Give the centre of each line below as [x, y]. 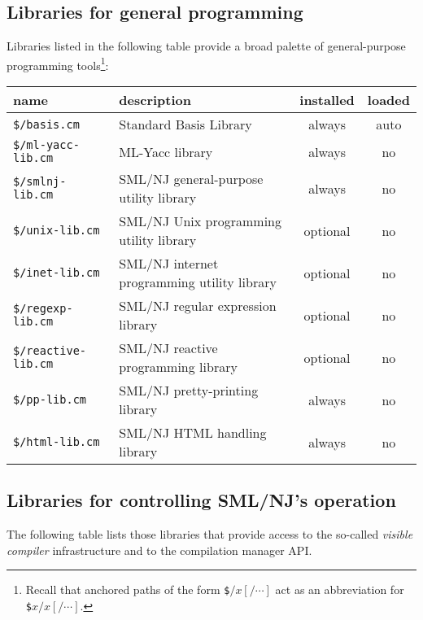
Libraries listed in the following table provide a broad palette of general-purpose [206, 46]
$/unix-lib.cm [57, 231]
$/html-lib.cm [57, 442]
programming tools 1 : [58, 63]
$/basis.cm [46, 124]
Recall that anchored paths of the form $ [128, 589]
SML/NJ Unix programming [201, 221]
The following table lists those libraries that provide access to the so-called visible [210, 534]
